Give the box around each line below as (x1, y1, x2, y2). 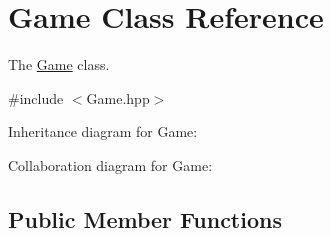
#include (8, 87, 64, 108)
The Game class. (8, 54, 110, 75)
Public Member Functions (8, 203, 282, 234)
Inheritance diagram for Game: (8, 121, 198, 142)
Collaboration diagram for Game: (8, 154, 213, 175)
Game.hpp (86, 87, 150, 108)
